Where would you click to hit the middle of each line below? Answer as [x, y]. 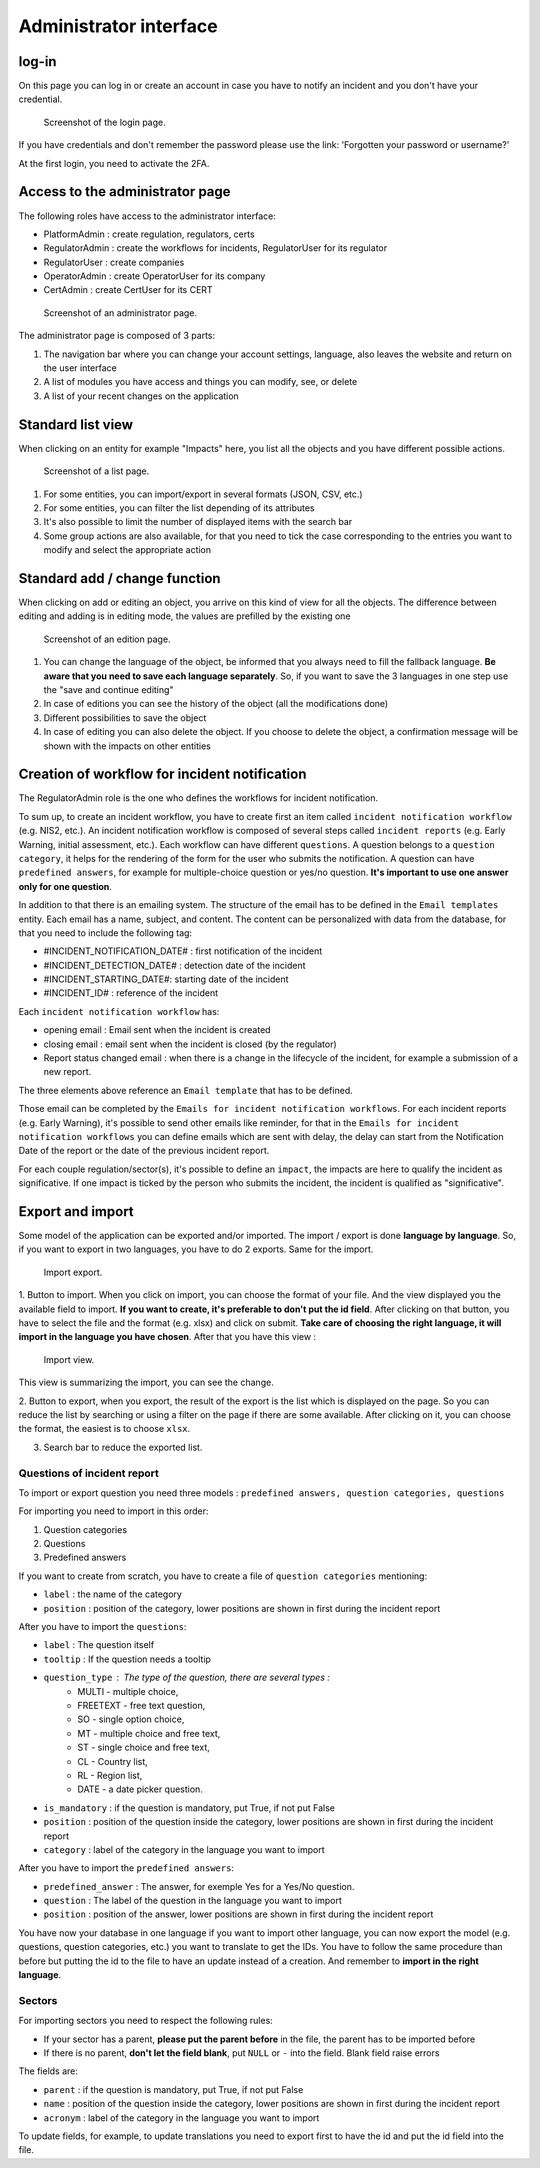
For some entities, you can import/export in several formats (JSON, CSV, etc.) [203, 494]
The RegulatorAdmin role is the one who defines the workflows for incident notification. [198, 798]
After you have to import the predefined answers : [126, 1868]
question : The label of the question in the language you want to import [192, 1901]
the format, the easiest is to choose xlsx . [104, 1429]
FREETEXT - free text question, [141, 1705]
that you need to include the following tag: [105, 932]
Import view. [69, 1359]
